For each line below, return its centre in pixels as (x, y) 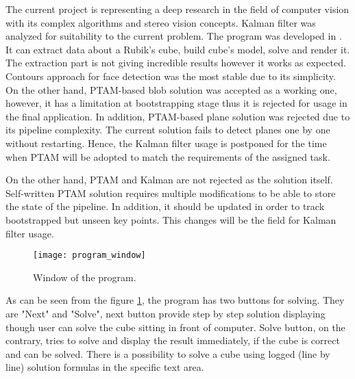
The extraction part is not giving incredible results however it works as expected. (176, 63)
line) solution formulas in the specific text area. (105, 367)
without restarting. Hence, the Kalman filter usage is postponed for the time (166, 143)
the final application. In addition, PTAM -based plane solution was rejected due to (178, 116)
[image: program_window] (89, 256)
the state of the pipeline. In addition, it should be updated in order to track (165, 206)
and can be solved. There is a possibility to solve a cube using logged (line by (168, 353)
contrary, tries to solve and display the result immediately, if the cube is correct (173, 340)
